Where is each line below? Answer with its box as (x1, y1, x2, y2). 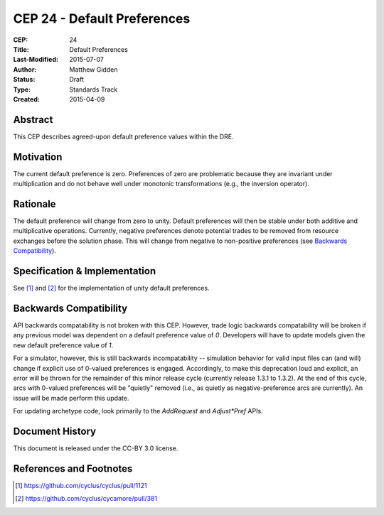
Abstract (13, 114, 53, 126)
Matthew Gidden (69, 65, 118, 74)
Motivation (13, 151, 63, 163)
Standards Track (69, 85, 118, 94)
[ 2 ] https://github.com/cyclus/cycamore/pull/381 (15, 494, 158, 503)
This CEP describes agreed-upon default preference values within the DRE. (13, 132, 234, 141)
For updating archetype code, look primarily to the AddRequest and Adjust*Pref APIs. (13, 407, 263, 416)
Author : (13, 65, 37, 74)
